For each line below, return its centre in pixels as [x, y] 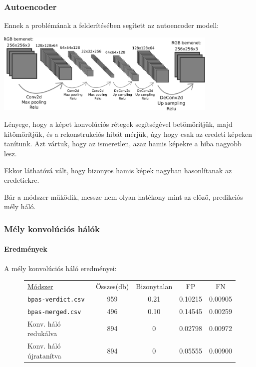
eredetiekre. [22, 180]
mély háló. [20, 206]
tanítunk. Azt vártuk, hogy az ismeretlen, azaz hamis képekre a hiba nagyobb [123, 144]
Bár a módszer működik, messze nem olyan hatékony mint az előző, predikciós [124, 196]
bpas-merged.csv [54, 312]
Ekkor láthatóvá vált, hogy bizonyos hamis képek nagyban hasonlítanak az [118, 170]
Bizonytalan [154, 286]
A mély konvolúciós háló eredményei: [60, 268]
